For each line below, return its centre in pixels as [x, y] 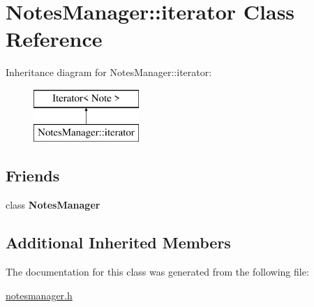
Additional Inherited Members [118, 242]
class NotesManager [53, 205]
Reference [54, 39]
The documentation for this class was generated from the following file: [157, 272]
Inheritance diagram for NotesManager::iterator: [109, 72]
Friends [33, 175]
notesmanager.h [39, 295]
